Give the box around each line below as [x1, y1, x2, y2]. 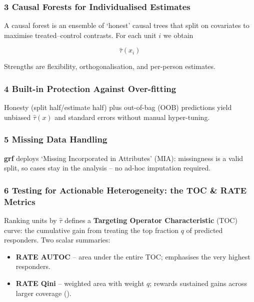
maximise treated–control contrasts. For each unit [4, 29, 156, 40]
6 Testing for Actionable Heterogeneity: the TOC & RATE [4, 183, 247, 196]
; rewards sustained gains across [149, 277, 247, 288]
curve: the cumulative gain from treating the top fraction [4, 224, 179, 235]
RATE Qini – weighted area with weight [15, 277, 144, 288]
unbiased [4, 111, 31, 122]
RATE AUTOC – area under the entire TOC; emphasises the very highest [15, 251, 250, 261]
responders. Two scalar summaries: [4, 234, 110, 245]
